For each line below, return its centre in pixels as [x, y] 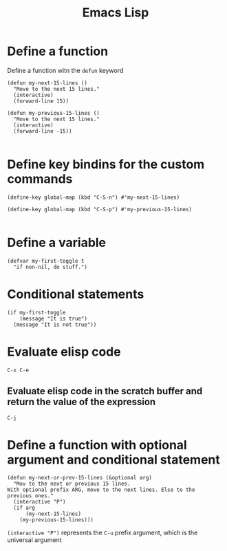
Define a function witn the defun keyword [65, 70]
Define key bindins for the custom [106, 165]
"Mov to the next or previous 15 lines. [72, 484]
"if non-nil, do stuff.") [51, 267]
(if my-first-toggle [37, 312]
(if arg [24, 508]
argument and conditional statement [113, 460]
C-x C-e [18, 370]
